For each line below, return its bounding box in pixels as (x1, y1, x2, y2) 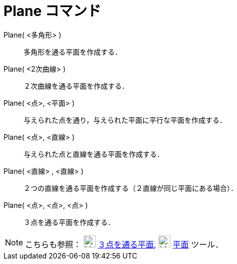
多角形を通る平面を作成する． (24, 47, 122, 56)
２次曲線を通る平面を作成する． (24, 81, 129, 90)
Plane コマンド (4, 3, 101, 20)
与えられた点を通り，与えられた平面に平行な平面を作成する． (24, 115, 227, 124)
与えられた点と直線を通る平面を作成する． (24, 149, 164, 158)
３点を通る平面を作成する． (24, 217, 115, 226)
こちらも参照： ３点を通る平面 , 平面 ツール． (25, 239, 223, 249)
